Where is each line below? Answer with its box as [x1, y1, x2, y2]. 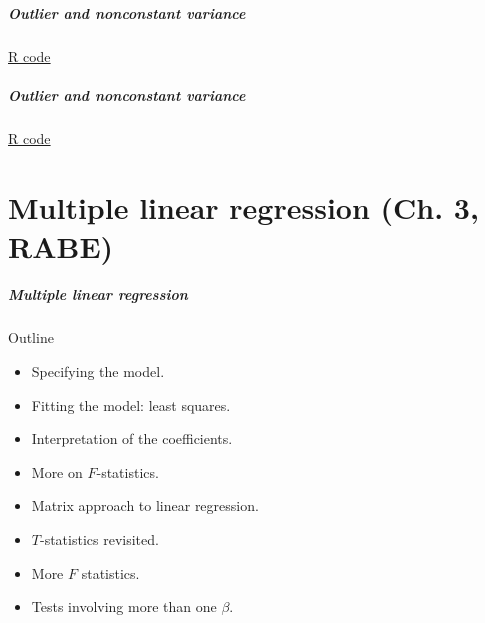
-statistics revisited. [39, 529, 159, 549]
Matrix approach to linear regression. [31, 495, 259, 516]
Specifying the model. [31, 361, 165, 382]
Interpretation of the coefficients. [31, 428, 233, 449]
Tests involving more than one [31, 596, 217, 617]
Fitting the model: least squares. [31, 394, 231, 415]
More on [31, 461, 83, 482]
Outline [8, 327, 54, 348]
